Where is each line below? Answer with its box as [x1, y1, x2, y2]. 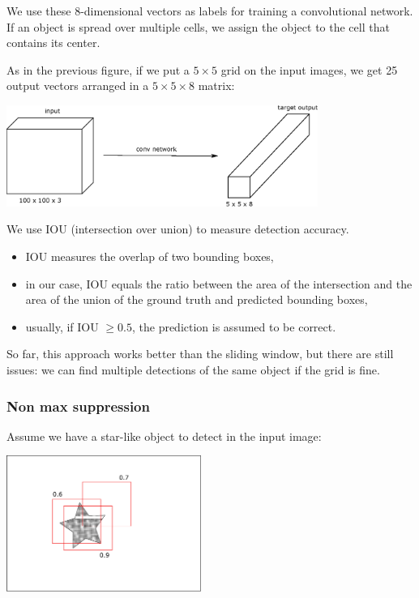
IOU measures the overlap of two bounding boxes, [25, 248, 274, 265]
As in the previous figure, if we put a [6, 61, 190, 78]
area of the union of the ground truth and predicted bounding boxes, [25, 291, 368, 308]
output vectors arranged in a [6, 77, 149, 94]
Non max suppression [6, 395, 150, 416]
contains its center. [6, 34, 100, 51]
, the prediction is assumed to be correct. [131, 318, 336, 335]
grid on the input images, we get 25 [220, 61, 398, 78]
